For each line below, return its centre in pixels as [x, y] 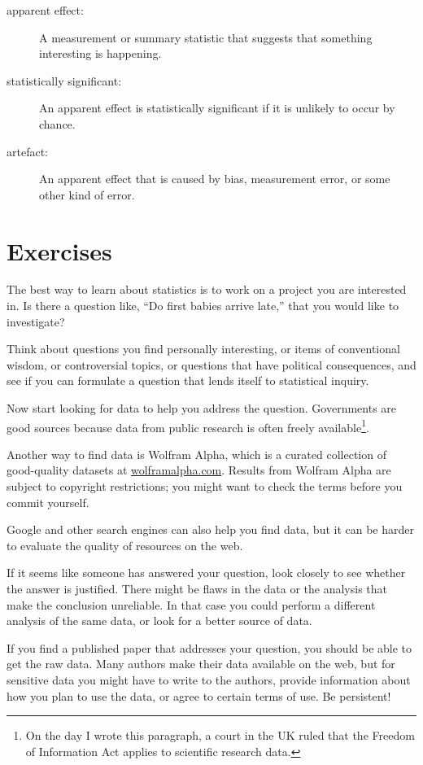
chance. [57, 123]
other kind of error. [87, 194]
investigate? [36, 321]
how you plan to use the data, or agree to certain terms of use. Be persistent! [199, 695]
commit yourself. [48, 502]
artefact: [27, 151]
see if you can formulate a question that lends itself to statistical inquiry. [188, 380]
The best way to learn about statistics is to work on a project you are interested [207, 289]
